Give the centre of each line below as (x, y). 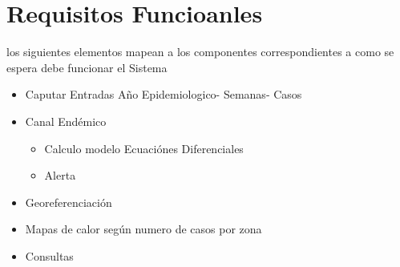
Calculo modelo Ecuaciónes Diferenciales (144, 148)
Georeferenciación (69, 202)
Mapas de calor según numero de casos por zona (143, 229)
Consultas (49, 255)
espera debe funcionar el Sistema (87, 67)
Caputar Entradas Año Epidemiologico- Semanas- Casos (164, 94)
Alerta (60, 175)
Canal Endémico (66, 121)
